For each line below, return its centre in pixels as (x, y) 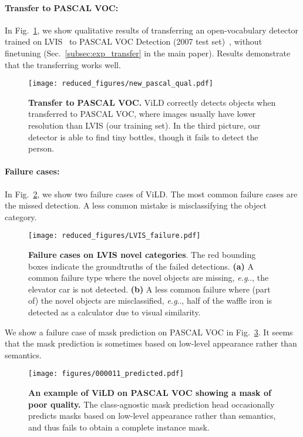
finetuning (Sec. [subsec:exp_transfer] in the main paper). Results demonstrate (148, 53)
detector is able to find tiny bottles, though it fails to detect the (143, 137)
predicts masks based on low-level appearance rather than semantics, (152, 416)
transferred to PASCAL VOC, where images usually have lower (142, 114)
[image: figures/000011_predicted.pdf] (106, 374)
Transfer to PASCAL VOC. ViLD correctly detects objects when (152, 102)
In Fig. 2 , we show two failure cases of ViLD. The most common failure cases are (151, 194)
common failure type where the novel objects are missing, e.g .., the (149, 278)
